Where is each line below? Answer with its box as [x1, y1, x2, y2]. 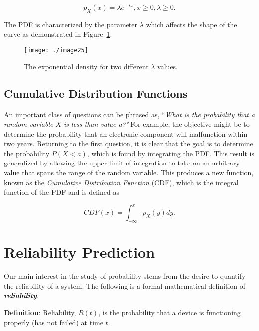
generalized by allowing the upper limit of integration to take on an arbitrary [4, 158, 240, 168]
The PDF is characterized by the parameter [4, 19, 137, 29]
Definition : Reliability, [4, 307, 76, 318]
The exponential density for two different [24, 61, 149, 71]
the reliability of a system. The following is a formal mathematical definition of [4, 280, 246, 291]
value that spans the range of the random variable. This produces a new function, [4, 167, 254, 178]
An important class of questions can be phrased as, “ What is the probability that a [4, 109, 255, 119]
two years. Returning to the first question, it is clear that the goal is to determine [4, 138, 253, 149]
